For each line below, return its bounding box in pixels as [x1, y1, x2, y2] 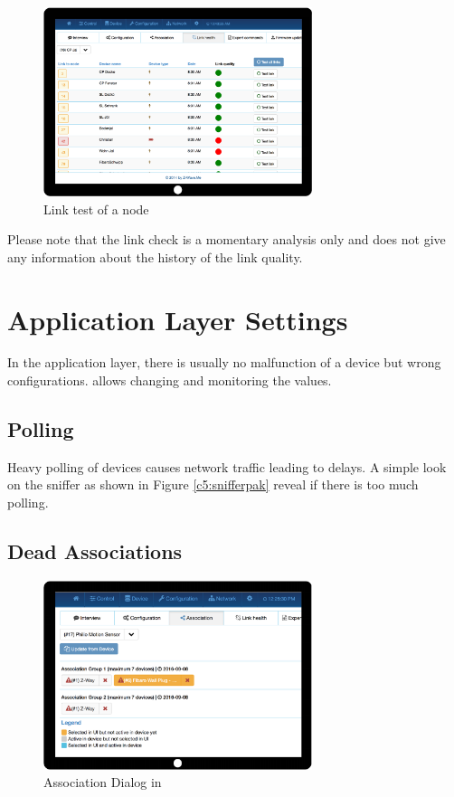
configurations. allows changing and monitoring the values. [7, 371, 332, 390]
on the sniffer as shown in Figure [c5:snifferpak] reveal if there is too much [7, 475, 419, 494]
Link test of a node [43, 199, 149, 218]
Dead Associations [7, 537, 183, 565]
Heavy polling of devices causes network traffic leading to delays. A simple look [7, 457, 447, 476]
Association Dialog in [43, 773, 162, 792]
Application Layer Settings [7, 300, 348, 337]
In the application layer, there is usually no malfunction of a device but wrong [7, 353, 441, 372]
